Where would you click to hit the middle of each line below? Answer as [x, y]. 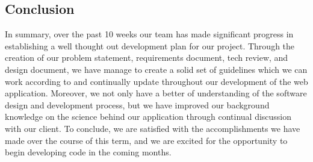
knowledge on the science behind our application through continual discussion [148, 117]
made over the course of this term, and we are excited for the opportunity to [146, 140]
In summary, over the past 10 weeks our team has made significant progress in [149, 34]
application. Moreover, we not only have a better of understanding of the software [156, 93]
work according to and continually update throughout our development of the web [156, 81]
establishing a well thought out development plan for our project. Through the [150, 45]
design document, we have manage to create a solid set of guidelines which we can [156, 69]
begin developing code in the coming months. [88, 152]
